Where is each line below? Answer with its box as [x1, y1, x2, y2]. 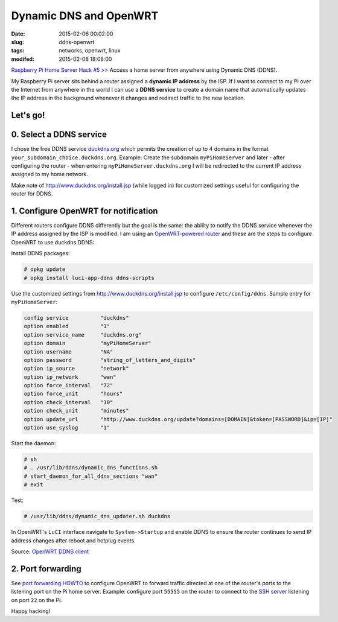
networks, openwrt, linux [59, 47, 121, 54]
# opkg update [24, 266, 66, 273]
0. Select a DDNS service [11, 130, 107, 140]
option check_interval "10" [24, 399, 113, 405]
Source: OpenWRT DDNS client [11, 548, 89, 555]
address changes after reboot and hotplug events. [11, 537, 136, 544]
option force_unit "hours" [24, 390, 123, 398]
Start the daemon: [11, 440, 57, 447]
